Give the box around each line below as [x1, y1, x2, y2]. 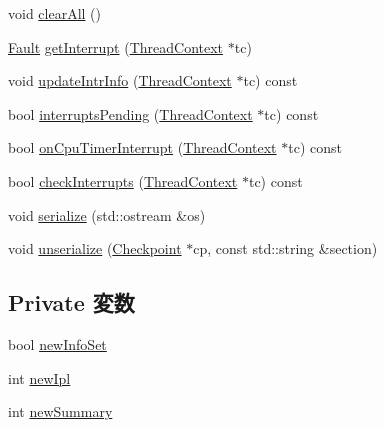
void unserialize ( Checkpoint [8, 238, 182, 259]
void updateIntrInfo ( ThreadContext [8, 70, 232, 91]
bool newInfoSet [8, 333, 107, 354]
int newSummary [8, 401, 113, 422]
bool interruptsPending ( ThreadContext [8, 103, 253, 124]
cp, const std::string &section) [193, 238, 378, 259]
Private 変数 [8, 287, 135, 318]
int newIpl [8, 367, 71, 388]
